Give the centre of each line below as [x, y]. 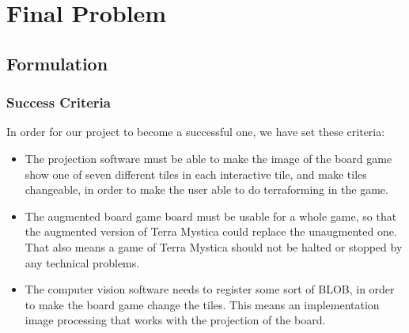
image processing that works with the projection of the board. [175, 320]
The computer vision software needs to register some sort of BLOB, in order [210, 289]
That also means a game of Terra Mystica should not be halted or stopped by [214, 246]
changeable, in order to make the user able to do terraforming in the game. [206, 189]
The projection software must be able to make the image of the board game [208, 158]
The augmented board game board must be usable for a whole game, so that [211, 216]
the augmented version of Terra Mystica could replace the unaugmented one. [211, 231]
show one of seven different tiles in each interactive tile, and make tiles [196, 174]
